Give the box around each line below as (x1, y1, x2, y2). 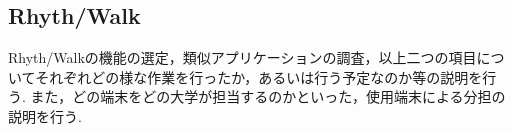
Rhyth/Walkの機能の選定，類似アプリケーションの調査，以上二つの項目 (8, 47, 477, 68)
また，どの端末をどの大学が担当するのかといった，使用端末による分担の (30, 86, 506, 107)
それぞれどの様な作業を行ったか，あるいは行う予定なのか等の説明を (35, 66, 483, 87)
